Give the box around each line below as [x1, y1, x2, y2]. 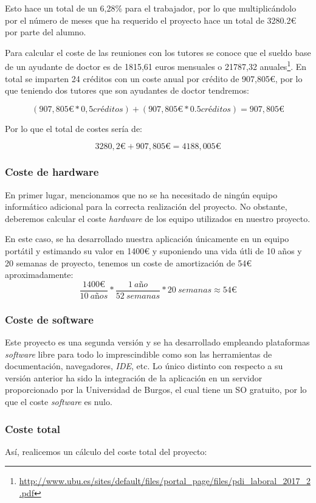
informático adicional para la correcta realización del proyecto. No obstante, [5, 200, 287, 213]
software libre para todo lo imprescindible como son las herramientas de [5, 347, 272, 360]
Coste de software [5, 311, 94, 327]
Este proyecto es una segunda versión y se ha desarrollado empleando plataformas [5, 336, 310, 349]
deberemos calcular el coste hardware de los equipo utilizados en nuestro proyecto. [5, 212, 311, 224]
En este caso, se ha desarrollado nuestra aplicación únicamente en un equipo [5, 232, 289, 245]
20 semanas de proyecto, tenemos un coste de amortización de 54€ [5, 256, 252, 269]
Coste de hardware [5, 164, 99, 179]
